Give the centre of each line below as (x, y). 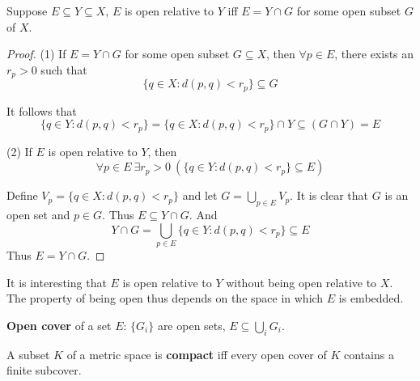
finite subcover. (44, 370)
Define (22, 195)
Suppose (27, 11)
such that (64, 69)
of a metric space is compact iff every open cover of (197, 354)
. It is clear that (329, 195)
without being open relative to (301, 282)
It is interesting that (57, 282)
